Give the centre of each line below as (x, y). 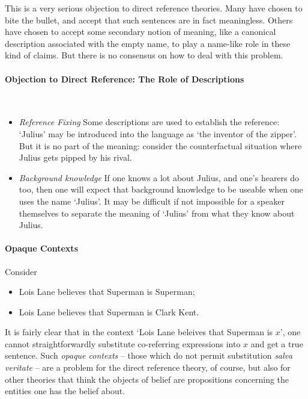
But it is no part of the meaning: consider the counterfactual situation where (160, 145)
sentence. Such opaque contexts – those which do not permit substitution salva (149, 355)
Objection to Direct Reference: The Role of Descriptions (125, 79)
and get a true (277, 343)
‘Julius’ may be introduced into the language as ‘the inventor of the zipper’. (158, 133)
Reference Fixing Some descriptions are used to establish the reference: (149, 122)
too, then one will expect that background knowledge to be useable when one (161, 189)
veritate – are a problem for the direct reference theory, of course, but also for (148, 367)
